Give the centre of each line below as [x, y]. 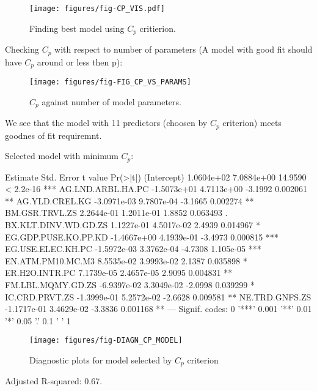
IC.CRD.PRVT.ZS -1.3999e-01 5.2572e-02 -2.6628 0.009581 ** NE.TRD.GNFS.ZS [158, 296]
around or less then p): [80, 61]
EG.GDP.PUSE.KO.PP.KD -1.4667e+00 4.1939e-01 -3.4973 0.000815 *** [142, 236]
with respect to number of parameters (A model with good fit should [184, 49]
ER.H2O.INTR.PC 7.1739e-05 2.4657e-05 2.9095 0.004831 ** [119, 273]
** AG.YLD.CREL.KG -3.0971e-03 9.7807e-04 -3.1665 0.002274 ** [129, 200]
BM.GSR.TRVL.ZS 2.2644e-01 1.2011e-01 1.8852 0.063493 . [116, 213]
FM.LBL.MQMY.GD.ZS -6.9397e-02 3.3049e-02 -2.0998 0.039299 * [130, 284]
